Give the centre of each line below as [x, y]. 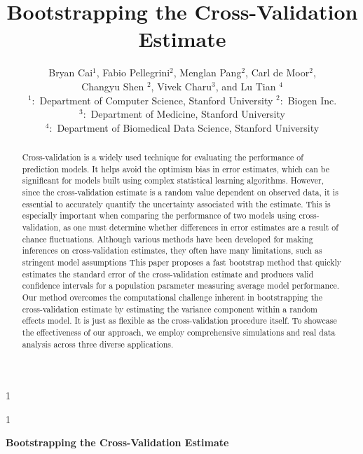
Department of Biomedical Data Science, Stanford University [188, 127]
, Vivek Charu [181, 86]
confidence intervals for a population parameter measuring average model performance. [181, 286]
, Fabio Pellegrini [133, 73]
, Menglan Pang [207, 73]
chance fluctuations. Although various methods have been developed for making [167, 239]
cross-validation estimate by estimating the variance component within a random [170, 309]
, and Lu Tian [246, 86]
